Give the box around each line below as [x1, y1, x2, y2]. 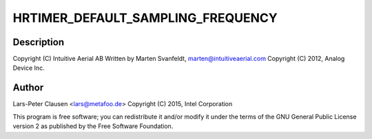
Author [12, 82, 44, 94]
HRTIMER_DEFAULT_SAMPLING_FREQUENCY [12, 10, 278, 25]
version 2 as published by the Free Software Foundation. [12, 122, 174, 130]
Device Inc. [12, 64, 45, 72]
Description [12, 36, 65, 48]
